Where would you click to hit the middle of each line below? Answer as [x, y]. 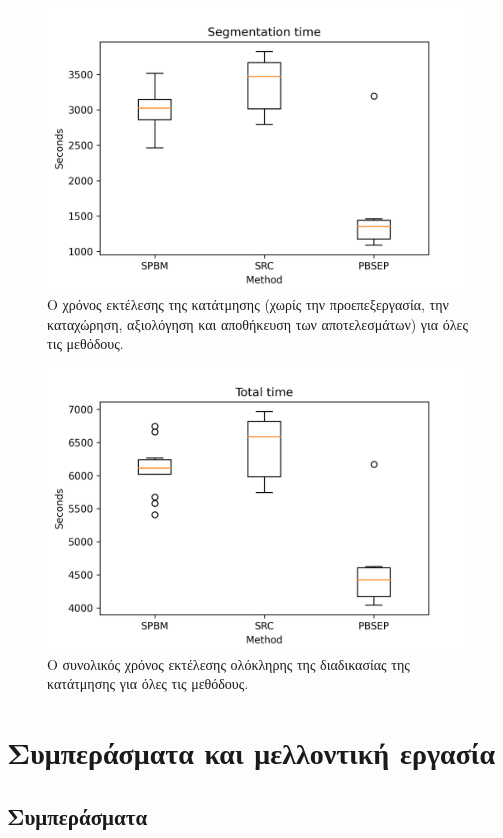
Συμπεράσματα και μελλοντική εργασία [251, 752]
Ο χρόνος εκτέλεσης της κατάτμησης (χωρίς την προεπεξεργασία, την [248, 303]
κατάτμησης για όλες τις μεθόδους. [148, 683]
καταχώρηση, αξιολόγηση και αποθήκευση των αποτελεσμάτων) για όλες [258, 323]
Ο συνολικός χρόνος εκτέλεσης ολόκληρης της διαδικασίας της [228, 663]
